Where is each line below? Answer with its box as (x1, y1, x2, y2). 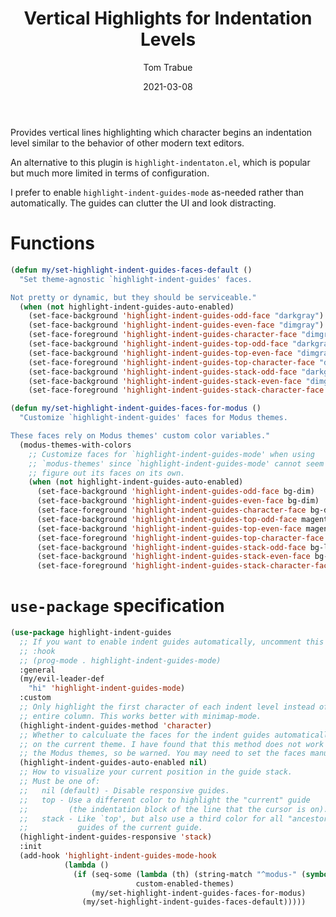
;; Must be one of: (19, 777, 101, 787)
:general (19, 665, 56, 675)
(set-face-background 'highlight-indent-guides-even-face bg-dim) (36, 496, 320, 506)
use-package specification (10, 595, 225, 617)
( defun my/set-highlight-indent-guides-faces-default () (10, 265, 253, 275)
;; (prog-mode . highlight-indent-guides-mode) (19, 655, 222, 666)
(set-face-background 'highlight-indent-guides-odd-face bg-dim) (36, 487, 315, 497)
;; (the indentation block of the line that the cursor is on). (19, 804, 329, 814)
